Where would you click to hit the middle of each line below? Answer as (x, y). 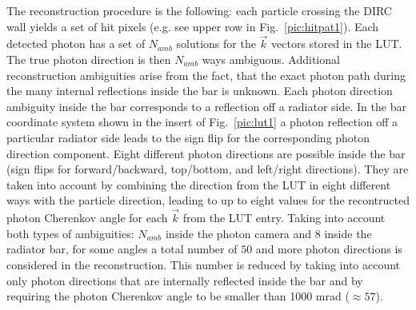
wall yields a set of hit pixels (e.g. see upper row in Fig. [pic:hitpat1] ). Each (193, 26)
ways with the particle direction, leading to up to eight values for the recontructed (208, 200)
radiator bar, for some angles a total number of (122, 249)
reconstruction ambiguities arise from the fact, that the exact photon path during (206, 75)
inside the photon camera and (238, 233)
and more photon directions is (329, 249)
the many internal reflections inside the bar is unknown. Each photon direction (200, 91)
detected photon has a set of (76, 44)
